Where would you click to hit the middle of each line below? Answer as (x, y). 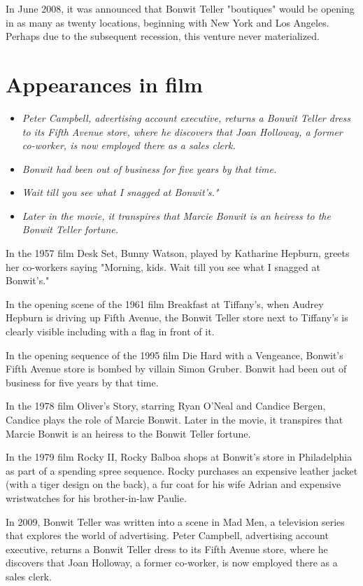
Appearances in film (104, 84)
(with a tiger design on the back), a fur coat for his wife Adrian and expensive (173, 484)
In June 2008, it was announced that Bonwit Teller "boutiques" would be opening (180, 8)
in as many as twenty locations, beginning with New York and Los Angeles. (168, 22)
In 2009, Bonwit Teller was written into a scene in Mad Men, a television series (175, 521)
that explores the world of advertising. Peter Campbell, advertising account (167, 535)
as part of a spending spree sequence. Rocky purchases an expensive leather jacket (182, 470)
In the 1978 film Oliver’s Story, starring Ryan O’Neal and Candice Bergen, (166, 406)
